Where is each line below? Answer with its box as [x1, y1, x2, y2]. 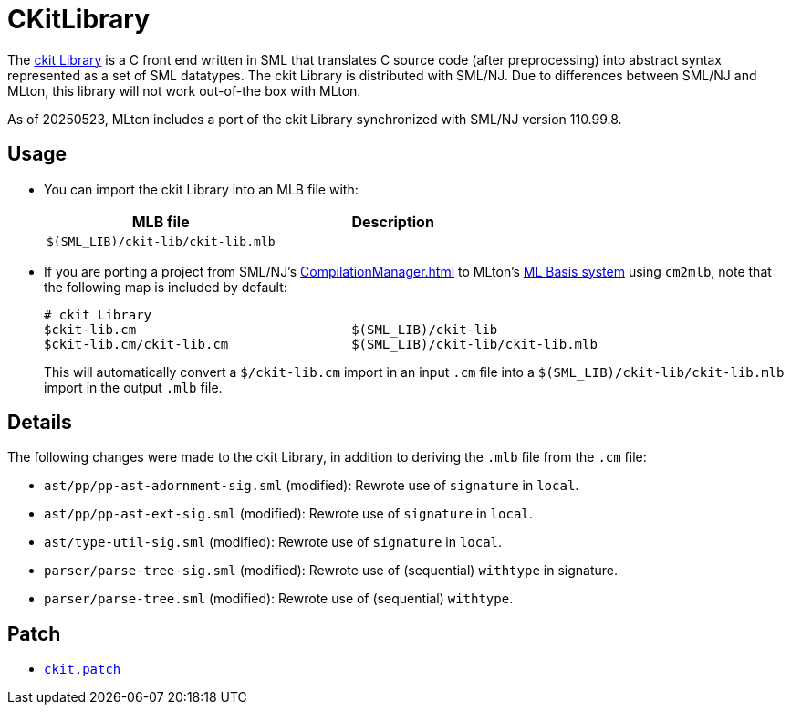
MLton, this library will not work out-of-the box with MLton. [7, 82, 361, 99]
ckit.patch [44, 662, 121, 677]
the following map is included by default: [44, 278, 287, 295]
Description [351, 212, 434, 231]
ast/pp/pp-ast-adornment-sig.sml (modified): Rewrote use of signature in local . [44, 477, 579, 494]
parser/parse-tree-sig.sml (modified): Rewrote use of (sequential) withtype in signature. [44, 562, 618, 579]
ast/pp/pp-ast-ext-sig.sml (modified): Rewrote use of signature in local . [44, 506, 533, 522]
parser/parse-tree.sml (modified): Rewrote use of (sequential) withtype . [44, 591, 514, 607]
